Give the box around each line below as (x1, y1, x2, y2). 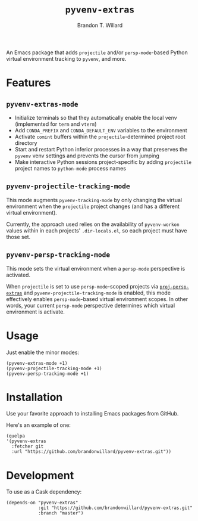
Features (6, 76, 51, 90)
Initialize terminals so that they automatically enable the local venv (14, 114, 177, 121)
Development (6, 469, 74, 482)
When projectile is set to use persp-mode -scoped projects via (6, 283, 159, 290)
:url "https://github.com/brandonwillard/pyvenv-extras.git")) (11, 449, 171, 455)
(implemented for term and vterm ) (14, 120, 97, 128)
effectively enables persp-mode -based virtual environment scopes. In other (6, 295, 188, 302)
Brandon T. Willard (77, 21, 123, 29)
